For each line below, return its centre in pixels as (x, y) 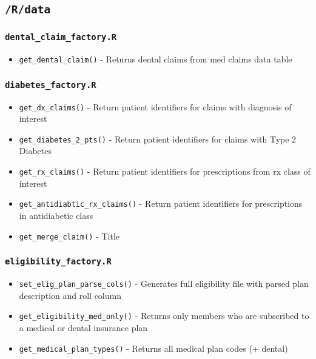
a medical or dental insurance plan (83, 327)
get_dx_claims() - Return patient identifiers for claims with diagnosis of (155, 106)
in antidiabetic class (56, 215)
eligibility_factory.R (58, 262)
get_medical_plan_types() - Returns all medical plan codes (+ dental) (153, 348)
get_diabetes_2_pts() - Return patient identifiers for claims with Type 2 (158, 139)
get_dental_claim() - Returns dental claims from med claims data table (156, 59)
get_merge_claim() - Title (69, 236)
